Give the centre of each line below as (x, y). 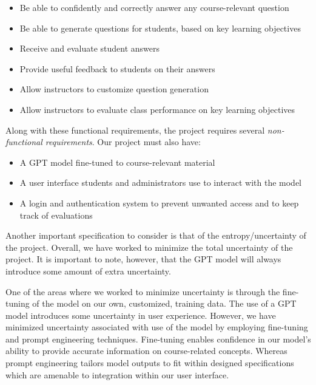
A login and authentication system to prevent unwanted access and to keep (159, 203)
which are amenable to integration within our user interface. (117, 374)
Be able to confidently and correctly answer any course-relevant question (154, 7)
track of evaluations (56, 215)
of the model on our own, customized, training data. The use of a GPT (164, 303)
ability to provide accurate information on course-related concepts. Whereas (146, 351)
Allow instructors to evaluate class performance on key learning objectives (157, 109)
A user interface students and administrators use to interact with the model (160, 182)
